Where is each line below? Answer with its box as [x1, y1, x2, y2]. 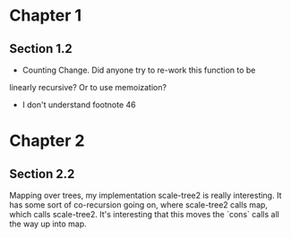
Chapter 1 [9, 5, 82, 26]
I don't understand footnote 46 [21, 99, 136, 110]
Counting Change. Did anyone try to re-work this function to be [21, 64, 256, 75]
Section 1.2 [9, 41, 73, 56]
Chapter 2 [9, 131, 85, 151]
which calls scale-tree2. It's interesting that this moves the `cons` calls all [9, 209, 279, 219]
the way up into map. [9, 218, 87, 229]
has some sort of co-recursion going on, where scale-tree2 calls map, [9, 200, 269, 210]
